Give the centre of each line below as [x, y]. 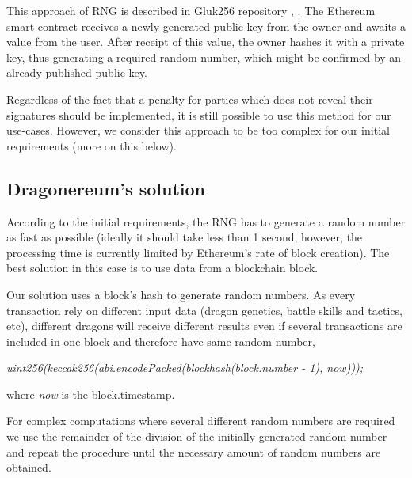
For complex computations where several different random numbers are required [201, 421]
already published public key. [77, 72]
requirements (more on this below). [92, 145]
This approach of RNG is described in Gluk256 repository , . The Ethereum [191, 10]
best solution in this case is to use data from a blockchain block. [162, 268]
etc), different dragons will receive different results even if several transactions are [204, 326]
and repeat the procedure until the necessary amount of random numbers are [194, 451]
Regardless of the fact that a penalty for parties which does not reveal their [190, 99]
